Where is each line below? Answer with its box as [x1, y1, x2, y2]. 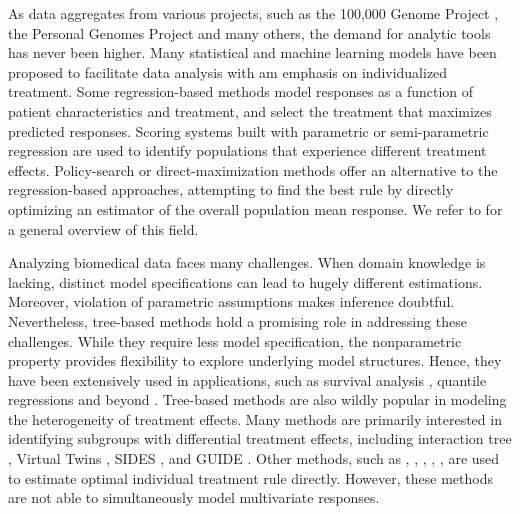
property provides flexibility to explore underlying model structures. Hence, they [8, 350, 502, 371]
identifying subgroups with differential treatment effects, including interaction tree [8, 428, 512, 449]
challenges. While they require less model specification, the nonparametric [8, 330, 462, 351]
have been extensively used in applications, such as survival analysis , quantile [8, 369, 487, 390]
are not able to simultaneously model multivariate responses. [8, 487, 380, 508]
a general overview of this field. [8, 218, 199, 239]
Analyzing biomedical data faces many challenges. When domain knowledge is [8, 252, 486, 273]
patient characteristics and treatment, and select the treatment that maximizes [8, 100, 492, 121]
